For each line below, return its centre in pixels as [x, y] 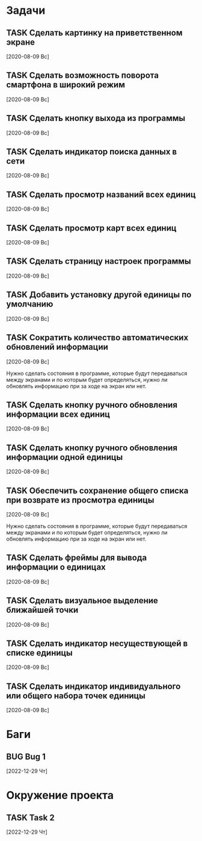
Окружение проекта [60, 796]
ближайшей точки [42, 610]
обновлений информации [57, 347]
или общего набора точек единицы [76, 696]
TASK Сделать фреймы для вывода [77, 558]
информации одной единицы [65, 457]
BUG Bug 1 [26, 756]
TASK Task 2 [31, 817]
